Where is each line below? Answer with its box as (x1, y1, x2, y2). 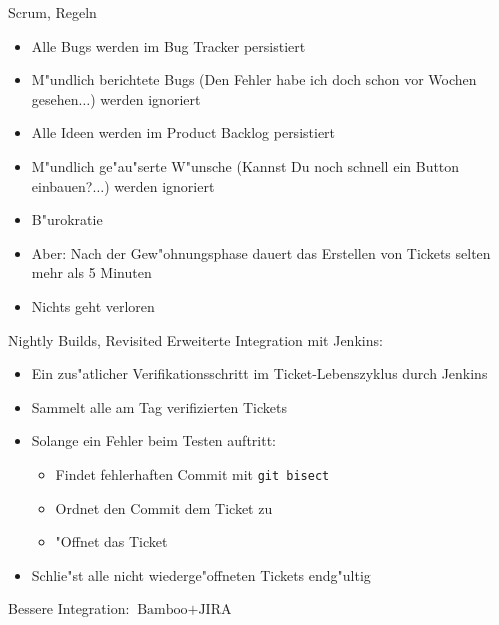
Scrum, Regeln (8, 2, 97, 22)
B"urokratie (31, 209, 103, 230)
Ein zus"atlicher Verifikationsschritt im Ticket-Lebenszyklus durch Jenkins (31, 363, 488, 384)
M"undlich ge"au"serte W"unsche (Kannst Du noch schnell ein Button (31, 155, 460, 176)
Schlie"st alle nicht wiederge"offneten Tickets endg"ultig (31, 564, 371, 585)
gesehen (31, 88, 79, 109)
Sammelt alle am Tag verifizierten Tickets (31, 396, 288, 417)
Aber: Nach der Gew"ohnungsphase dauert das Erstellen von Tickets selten (31, 242, 491, 263)
